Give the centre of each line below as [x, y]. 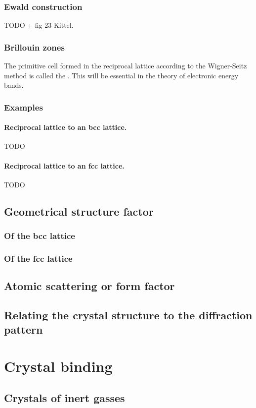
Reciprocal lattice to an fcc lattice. [64, 165]
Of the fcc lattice [38, 258]
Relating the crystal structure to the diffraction [128, 315]
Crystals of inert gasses [64, 397]
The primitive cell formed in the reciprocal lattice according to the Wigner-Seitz [126, 66]
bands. [14, 85]
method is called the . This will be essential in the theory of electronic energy [121, 75]
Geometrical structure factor [79, 211]
